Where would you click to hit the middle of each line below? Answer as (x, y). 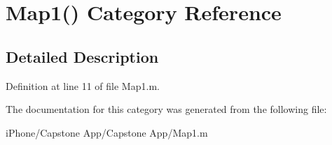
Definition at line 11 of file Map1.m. (83, 85)
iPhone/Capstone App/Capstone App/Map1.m (107, 132)
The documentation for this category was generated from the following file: (166, 109)
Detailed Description (82, 56)
